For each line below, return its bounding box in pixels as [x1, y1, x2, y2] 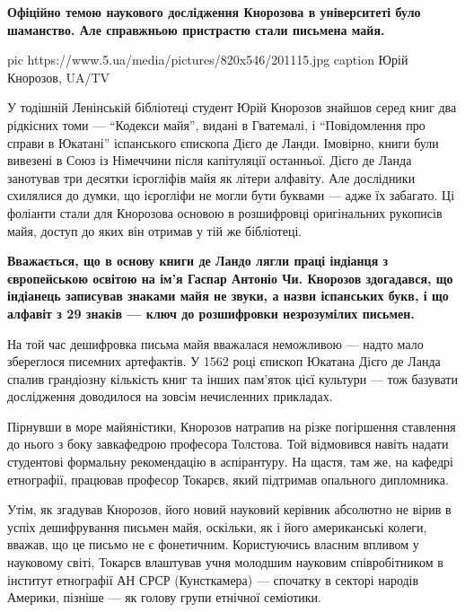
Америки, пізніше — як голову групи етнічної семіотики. [7, 588, 321, 607]
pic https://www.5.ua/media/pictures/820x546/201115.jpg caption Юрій [7, 50, 408, 69]
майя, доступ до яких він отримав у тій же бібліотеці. [7, 221, 303, 240]
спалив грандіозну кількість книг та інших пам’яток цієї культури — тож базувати [7, 369, 458, 388]
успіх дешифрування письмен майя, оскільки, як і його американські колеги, [7, 517, 427, 536]
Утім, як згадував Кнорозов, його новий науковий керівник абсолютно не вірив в [7, 500, 452, 519]
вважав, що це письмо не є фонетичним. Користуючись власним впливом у [7, 535, 419, 554]
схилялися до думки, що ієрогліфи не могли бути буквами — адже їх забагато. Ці [7, 186, 455, 205]
